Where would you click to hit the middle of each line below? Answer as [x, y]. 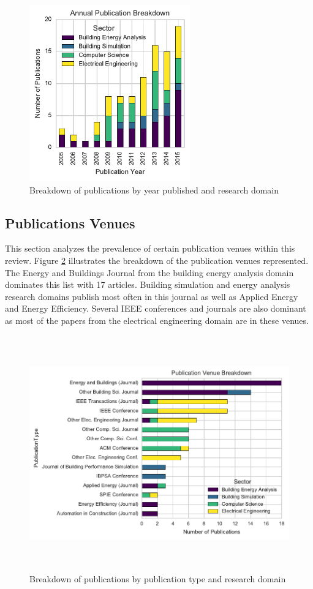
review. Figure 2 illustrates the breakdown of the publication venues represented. [157, 260]
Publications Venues [70, 223]
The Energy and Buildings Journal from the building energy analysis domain [149, 272]
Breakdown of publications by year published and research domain [154, 189]
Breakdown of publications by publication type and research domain [158, 579]
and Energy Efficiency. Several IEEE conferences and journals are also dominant [156, 308]
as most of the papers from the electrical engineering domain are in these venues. [157, 320]
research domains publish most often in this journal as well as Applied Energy [152, 296]
